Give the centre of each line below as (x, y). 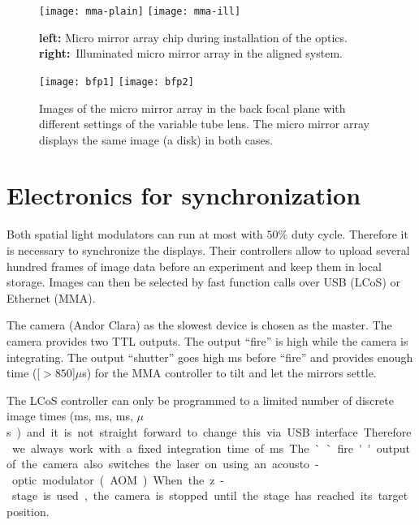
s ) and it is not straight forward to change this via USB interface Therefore (209, 431)
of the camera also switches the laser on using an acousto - (163, 464)
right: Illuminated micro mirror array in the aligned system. (191, 53)
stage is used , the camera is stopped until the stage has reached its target (210, 495)
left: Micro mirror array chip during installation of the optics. (193, 37)
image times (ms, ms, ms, (70, 416)
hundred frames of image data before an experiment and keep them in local (194, 266)
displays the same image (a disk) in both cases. (156, 139)
